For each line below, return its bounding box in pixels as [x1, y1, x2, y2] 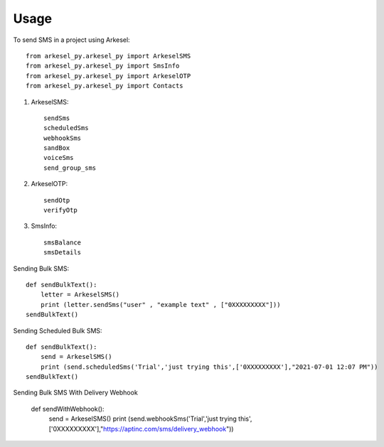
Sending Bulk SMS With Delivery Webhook [13, 388, 138, 397]
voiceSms [43, 154, 74, 162]
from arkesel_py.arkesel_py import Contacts [26, 82, 184, 90]
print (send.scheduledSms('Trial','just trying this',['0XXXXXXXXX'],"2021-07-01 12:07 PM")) [40, 362, 378, 371]
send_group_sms [43, 163, 97, 172]
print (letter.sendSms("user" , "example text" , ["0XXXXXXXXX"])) [40, 301, 281, 308]
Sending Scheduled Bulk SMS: [13, 326, 102, 335]
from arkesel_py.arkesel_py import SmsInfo [26, 62, 180, 70]
